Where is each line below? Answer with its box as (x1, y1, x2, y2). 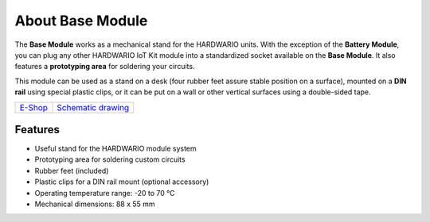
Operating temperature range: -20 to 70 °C (34, 188, 175, 197)
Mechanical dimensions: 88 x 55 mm (34, 199, 155, 209)
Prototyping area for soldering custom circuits (34, 155, 186, 164)
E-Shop (19, 101, 48, 113)
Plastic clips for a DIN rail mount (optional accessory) (34, 177, 209, 186)
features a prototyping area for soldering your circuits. (14, 62, 195, 71)
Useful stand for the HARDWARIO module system (34, 144, 197, 154)
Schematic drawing (57, 101, 130, 113)
